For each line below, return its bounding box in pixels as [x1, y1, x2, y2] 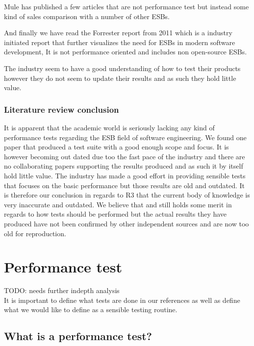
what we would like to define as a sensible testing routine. [4, 304, 178, 315]
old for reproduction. [4, 228, 66, 238]
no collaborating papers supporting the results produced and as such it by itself [4, 161, 243, 171]
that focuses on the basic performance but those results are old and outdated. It [4, 180, 245, 190]
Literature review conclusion [4, 103, 119, 115]
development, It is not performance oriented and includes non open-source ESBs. [4, 47, 247, 57]
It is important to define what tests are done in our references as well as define [4, 295, 240, 305]
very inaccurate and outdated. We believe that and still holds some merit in [4, 199, 232, 209]
